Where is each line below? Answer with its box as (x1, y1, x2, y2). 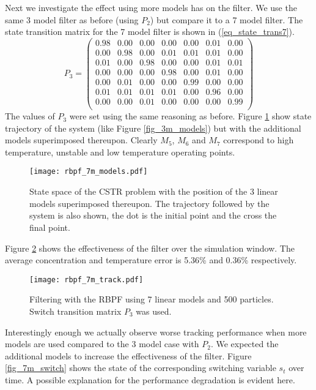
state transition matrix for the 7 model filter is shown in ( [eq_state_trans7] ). (5, 25, 295, 38)
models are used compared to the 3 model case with (5, 337, 199, 350)
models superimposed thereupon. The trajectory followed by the (29, 197, 270, 209)
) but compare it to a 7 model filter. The (150, 13, 303, 26)
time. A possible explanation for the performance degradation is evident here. (5, 373, 295, 386)
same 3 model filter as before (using (5, 13, 139, 26)
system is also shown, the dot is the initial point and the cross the (29, 209, 277, 222)
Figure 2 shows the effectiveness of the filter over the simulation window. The (5, 241, 295, 254)
